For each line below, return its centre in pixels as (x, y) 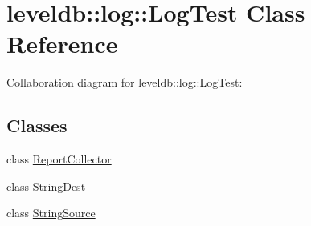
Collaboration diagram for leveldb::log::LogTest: (125, 82)
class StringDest (46, 186)
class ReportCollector (59, 159)
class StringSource (51, 213)
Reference (62, 44)
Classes (37, 125)
